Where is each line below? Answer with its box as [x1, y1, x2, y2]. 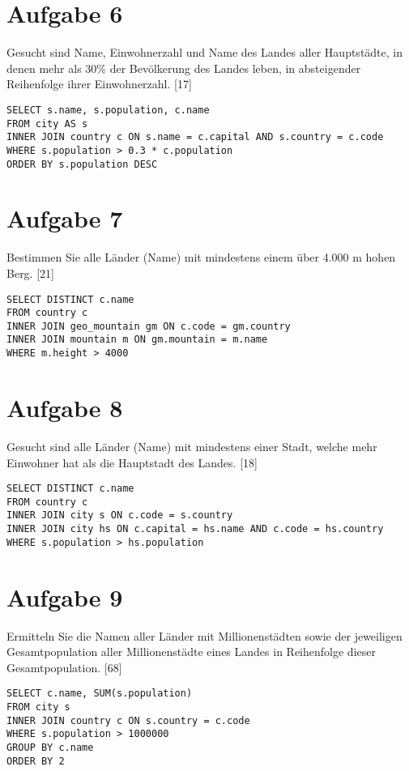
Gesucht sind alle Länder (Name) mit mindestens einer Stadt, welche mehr [6, 437, 377, 454]
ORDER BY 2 [6, 755, 65, 767]
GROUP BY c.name [6, 741, 94, 753]
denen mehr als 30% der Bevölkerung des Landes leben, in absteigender [6, 59, 361, 76]
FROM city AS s [6, 117, 88, 130]
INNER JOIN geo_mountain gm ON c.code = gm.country [6, 320, 291, 332]
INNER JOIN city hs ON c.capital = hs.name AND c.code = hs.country [6, 523, 384, 535]
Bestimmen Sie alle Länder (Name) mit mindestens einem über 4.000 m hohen [6, 249, 396, 266]
